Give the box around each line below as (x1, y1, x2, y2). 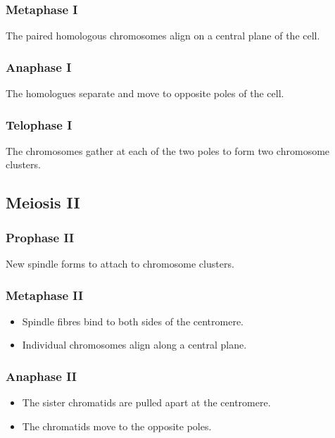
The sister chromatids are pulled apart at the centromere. (22, 395, 271, 410)
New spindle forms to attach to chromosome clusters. (6, 256, 234, 271)
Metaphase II (6, 286, 84, 304)
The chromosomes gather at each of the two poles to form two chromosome (6, 143, 330, 158)
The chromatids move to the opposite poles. (22, 418, 212, 433)
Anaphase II (6, 367, 77, 384)
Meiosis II (6, 192, 80, 213)
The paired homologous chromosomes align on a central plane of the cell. (6, 28, 320, 43)
